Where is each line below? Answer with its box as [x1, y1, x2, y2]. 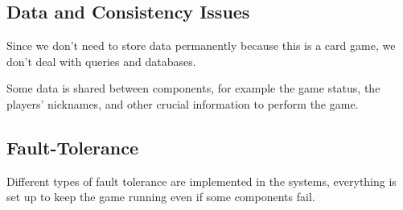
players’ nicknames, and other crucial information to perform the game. [6, 95, 359, 112]
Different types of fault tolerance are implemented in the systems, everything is [6, 172, 397, 189]
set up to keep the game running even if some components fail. [6, 188, 315, 205]
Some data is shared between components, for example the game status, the [6, 80, 380, 97]
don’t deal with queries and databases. [6, 52, 196, 69]
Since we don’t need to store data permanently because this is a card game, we [6, 37, 396, 54]
